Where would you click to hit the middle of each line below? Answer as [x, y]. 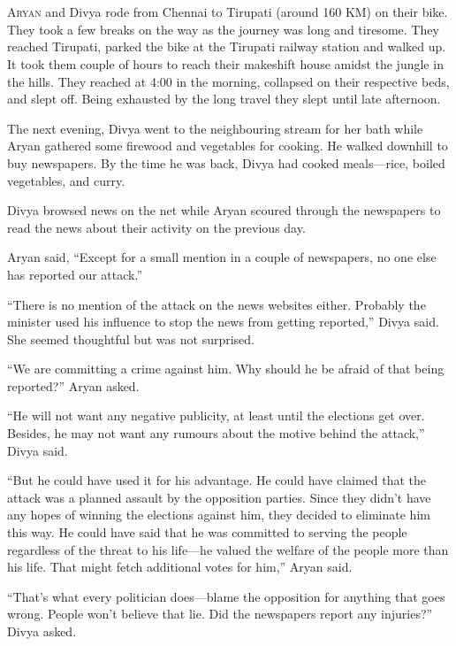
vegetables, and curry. [66, 180]
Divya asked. [42, 631]
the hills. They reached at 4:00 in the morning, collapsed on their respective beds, [228, 81]
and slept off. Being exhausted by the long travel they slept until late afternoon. [224, 99]
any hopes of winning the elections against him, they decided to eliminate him [219, 515]
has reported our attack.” [75, 274]
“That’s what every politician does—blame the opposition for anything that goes [226, 596]
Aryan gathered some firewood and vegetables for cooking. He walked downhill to [228, 146]
